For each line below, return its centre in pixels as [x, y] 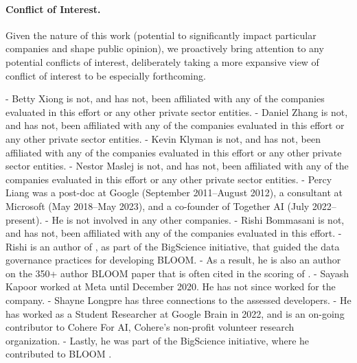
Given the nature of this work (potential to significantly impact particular [161, 35]
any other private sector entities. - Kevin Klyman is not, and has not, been [163, 138]
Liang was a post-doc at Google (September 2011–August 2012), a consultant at [174, 192]
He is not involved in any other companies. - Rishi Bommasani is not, [198, 219]
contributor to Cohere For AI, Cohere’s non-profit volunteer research [150, 327]
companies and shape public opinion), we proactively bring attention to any [165, 48]
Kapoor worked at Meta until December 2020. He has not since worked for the [171, 286]
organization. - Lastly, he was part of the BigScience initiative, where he [158, 340]
